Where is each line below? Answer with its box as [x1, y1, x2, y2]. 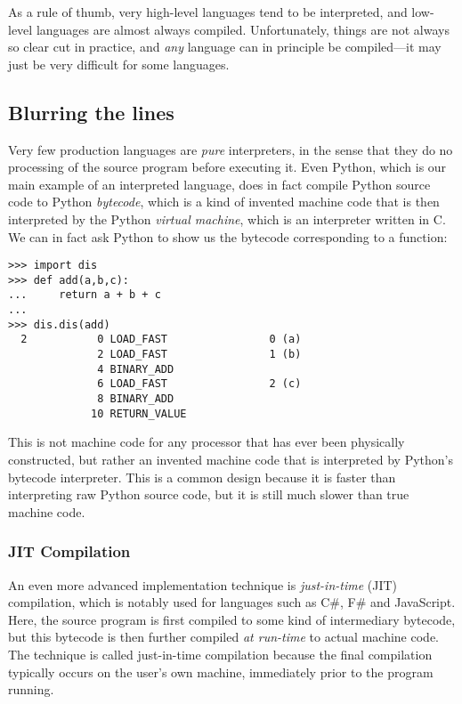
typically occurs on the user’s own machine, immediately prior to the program [8, 662, 434, 681]
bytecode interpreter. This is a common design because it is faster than [8, 467, 396, 486]
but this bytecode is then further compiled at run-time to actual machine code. [8, 627, 439, 646]
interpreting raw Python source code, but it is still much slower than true [8, 485, 409, 504]
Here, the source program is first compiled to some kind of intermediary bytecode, [8, 610, 456, 628]
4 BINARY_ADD [97, 362, 174, 376]
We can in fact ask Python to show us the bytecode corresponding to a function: [8, 227, 448, 246]
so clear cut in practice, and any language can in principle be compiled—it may [8, 37, 442, 56]
